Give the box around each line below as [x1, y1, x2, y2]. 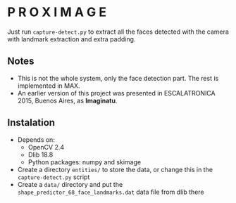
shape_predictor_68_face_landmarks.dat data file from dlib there [17, 188, 204, 196]
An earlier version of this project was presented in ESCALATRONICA [17, 89, 216, 97]
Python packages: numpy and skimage [27, 157, 142, 166]
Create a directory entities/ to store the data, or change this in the [17, 165, 213, 173]
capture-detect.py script [17, 173, 90, 181]
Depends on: [17, 135, 55, 144]
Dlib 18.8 [27, 150, 54, 159]
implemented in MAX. [17, 81, 80, 90]
